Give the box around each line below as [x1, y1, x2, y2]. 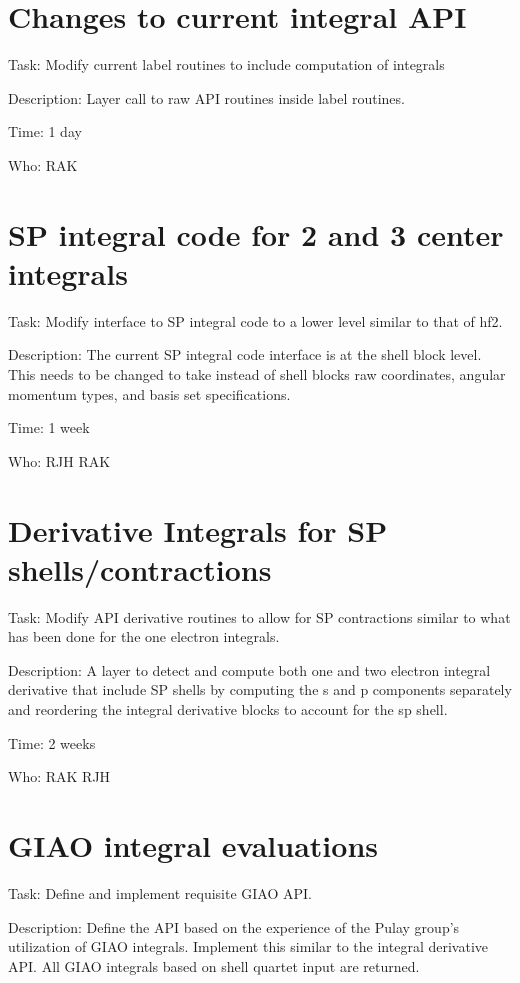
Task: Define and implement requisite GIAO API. [8, 882, 313, 903]
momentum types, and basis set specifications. [8, 383, 291, 404]
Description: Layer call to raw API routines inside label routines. [8, 87, 405, 108]
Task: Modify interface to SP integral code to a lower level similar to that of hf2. [8, 310, 503, 331]
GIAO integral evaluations [8, 825, 378, 866]
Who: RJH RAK [8, 450, 111, 471]
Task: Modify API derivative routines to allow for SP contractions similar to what [8, 606, 511, 627]
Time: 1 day [8, 121, 82, 142]
